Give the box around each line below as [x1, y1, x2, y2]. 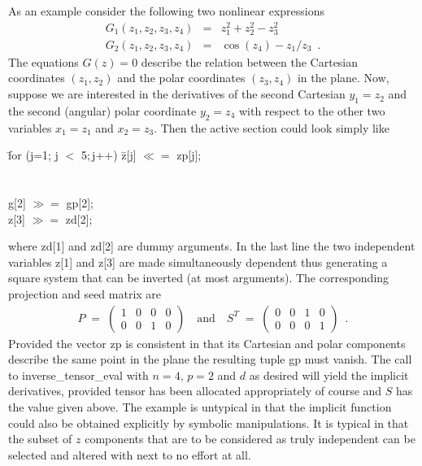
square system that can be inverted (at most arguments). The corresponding [8, 269, 389, 286]
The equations [8, 53, 79, 70]
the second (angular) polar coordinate [8, 102, 197, 119]
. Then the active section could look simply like [154, 119, 389, 136]
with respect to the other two [238, 102, 385, 119]
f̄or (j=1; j [8, 146, 59, 163]
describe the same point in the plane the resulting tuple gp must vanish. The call [8, 351, 412, 368]
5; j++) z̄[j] [80, 146, 137, 163]
